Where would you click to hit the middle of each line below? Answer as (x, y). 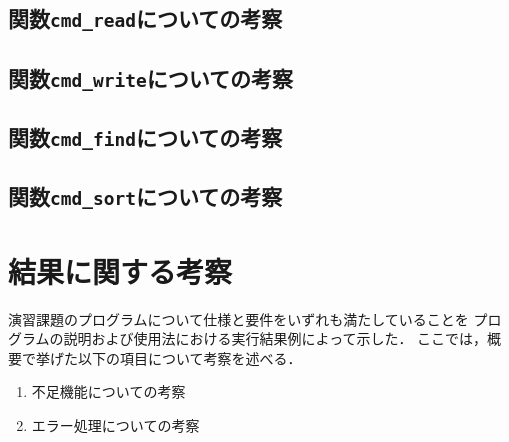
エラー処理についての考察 (115, 424)
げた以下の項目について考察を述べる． (175, 357)
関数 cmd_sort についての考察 (145, 196)
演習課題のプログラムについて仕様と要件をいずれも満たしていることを (238, 318)
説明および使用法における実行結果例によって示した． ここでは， (275, 338)
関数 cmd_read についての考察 (145, 18)
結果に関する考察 (120, 270)
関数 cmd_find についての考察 (145, 137)
